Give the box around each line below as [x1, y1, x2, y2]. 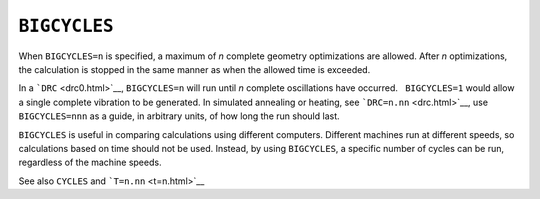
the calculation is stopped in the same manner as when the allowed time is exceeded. [18, 63, 371, 75]
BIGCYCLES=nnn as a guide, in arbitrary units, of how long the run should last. [18, 110, 340, 122]
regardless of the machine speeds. [18, 156, 162, 169]
